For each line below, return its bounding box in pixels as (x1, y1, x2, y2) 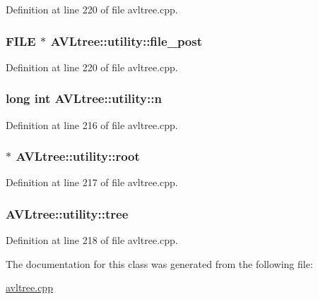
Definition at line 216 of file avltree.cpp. (6, 117, 178, 132)
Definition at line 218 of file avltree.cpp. (6, 233, 178, 248)
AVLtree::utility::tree (6, 205, 129, 222)
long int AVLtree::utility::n (6, 90, 162, 107)
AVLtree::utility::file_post (50, 32, 203, 49)
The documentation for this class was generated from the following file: (6, 256, 313, 271)
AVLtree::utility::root (16, 147, 140, 165)
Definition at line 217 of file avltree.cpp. (6, 175, 178, 190)
